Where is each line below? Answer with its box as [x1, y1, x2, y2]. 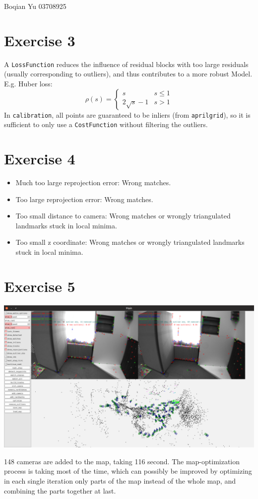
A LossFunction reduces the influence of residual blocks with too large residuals [4, 59, 249, 69]
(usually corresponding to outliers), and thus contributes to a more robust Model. [4, 69, 253, 79]
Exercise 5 [4, 276, 75, 296]
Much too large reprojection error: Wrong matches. [15, 177, 171, 187]
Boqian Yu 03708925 [4, 1, 66, 11]
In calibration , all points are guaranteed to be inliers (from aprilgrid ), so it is [4, 109, 251, 120]
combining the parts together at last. [4, 485, 116, 496]
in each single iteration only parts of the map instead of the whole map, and [4, 475, 236, 486]
